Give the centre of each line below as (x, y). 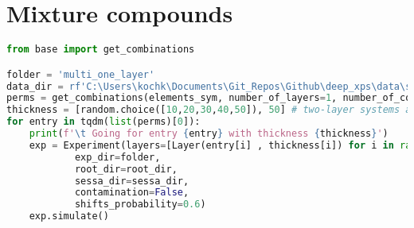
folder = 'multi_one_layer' (81, 74)
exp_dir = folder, (117, 157)
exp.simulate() (69, 216)
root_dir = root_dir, (126, 169)
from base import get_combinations (101, 50)
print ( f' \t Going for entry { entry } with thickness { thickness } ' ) (209, 134)
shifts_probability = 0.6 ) (140, 205)
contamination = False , (132, 193)
